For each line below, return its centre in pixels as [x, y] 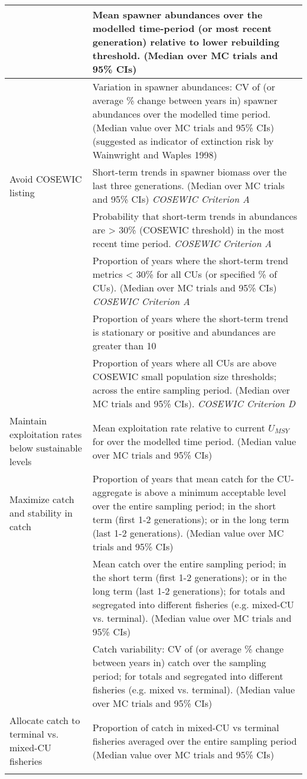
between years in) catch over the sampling [179, 662]
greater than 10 [124, 345]
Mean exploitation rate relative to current [179, 427]
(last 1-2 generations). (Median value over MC [188, 533]
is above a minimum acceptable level [210, 492]
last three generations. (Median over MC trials [189, 185]
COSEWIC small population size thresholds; [184, 376]
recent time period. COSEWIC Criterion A [182, 243]
